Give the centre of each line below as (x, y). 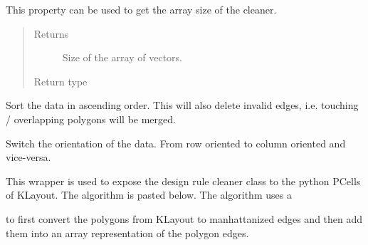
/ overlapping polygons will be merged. (91, 119)
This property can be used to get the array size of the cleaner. (141, 9)
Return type (61, 81)
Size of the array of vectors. (122, 57)
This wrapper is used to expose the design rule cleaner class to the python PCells (183, 181)
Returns (51, 33)
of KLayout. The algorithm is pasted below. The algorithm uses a (149, 195)
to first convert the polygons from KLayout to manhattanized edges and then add (184, 218)
